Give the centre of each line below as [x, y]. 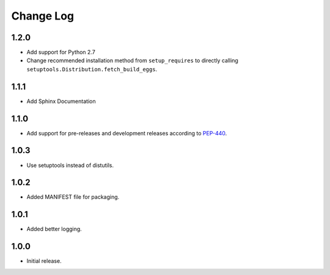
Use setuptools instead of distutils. [70, 165]
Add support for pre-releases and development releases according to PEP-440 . [127, 133]
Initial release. [44, 261]
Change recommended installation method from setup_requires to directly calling [132, 60]
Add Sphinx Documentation [61, 101]
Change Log [43, 16]
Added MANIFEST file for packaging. [73, 197]
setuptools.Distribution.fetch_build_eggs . [92, 69]
